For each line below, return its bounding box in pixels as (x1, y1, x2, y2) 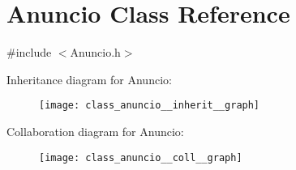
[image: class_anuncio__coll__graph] (39, 151, 242, 164)
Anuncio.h (70, 44, 121, 61)
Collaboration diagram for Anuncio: (6, 122, 184, 139)
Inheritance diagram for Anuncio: (6, 70, 172, 87)
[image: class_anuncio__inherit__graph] (39, 100, 260, 112)
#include (6, 44, 52, 61)
